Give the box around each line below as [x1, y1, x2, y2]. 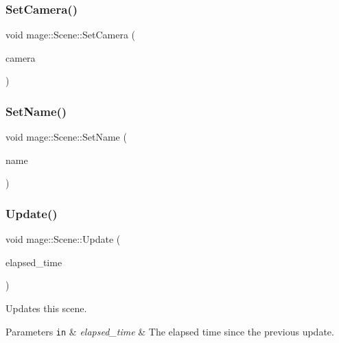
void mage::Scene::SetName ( [5, 130, 127, 144]
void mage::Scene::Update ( [5, 232, 121, 246]
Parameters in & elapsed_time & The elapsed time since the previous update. [5, 324, 334, 338]
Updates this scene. [5, 301, 87, 315]
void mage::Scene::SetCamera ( [5, 27, 136, 42]
